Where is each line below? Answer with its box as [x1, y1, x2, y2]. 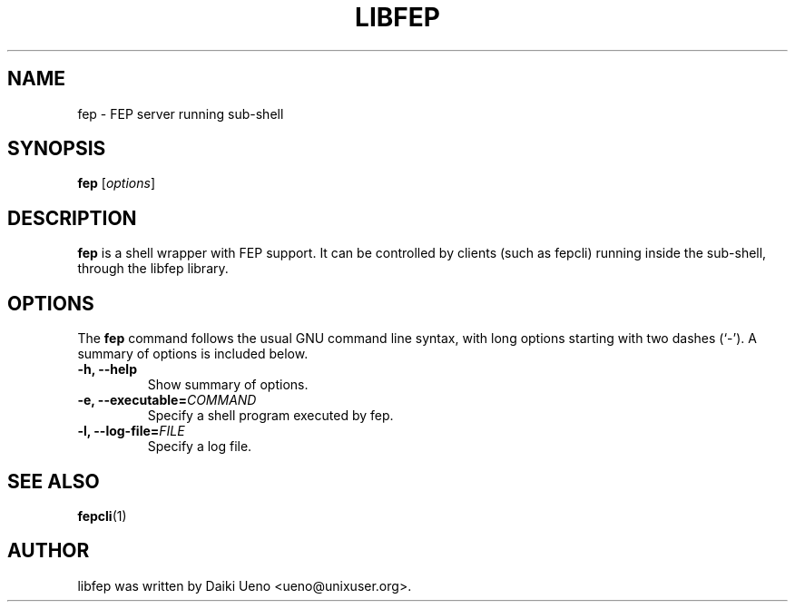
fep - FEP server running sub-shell [77, 105, 284, 122]
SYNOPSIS [7, 137, 106, 161]
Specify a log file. [147, 438, 252, 455]
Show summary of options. [147, 377, 309, 393]
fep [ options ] [77, 175, 156, 192]
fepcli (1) [77, 507, 127, 524]
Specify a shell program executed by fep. [147, 408, 394, 424]
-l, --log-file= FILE [77, 423, 185, 439]
